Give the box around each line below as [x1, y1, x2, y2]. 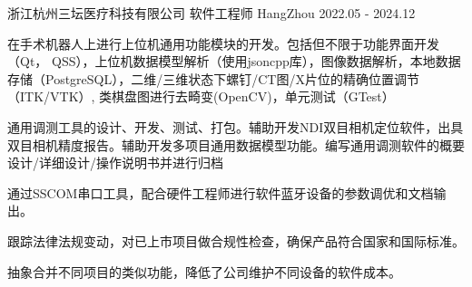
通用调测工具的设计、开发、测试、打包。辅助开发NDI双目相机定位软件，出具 [7, 117, 464, 136]
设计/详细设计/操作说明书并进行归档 [7, 153, 223, 172]
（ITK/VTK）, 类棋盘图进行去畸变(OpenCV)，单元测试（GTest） [7, 87, 395, 106]
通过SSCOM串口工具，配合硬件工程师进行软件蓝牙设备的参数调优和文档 [7, 183, 434, 202]
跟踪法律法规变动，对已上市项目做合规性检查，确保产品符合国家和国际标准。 [7, 231, 465, 250]
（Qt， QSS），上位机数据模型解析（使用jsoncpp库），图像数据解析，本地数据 [7, 52, 461, 71]
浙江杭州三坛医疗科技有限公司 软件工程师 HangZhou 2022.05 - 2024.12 [7, 4, 416, 22]
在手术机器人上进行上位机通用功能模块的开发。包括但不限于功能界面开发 [7, 33, 439, 53]
